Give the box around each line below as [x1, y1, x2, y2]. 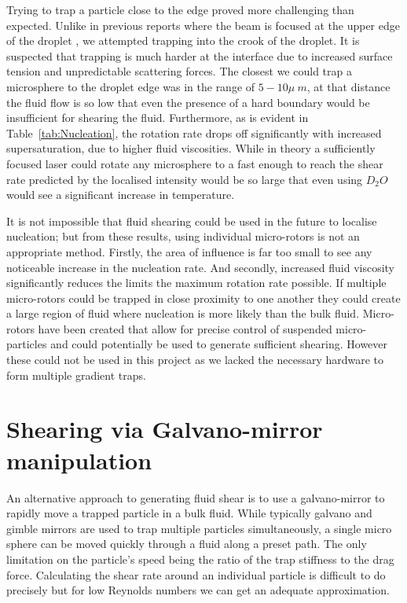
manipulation [6, 443, 152, 476]
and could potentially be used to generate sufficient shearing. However [50, 336, 388, 352]
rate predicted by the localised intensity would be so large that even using [6, 171, 363, 187]
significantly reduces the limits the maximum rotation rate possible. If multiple [6, 274, 387, 291]
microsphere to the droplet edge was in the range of [6, 78, 255, 94]
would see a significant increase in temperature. [6, 186, 235, 203]
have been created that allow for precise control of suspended [38, 320, 332, 336]
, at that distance [306, 78, 390, 94]
